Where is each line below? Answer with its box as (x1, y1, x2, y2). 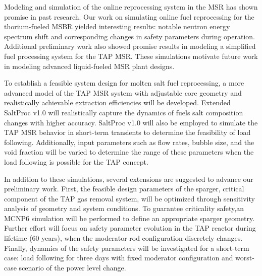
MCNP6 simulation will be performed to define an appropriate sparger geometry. (4, 213, 255, 223)
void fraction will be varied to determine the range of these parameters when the (4, 147, 254, 157)
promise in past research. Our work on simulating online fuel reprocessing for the (4, 11, 254, 22)
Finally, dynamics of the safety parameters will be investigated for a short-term (4, 242, 249, 253)
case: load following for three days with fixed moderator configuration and (4, 252, 233, 263)
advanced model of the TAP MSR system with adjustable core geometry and (4, 87, 242, 98)
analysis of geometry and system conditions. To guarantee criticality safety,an (4, 203, 244, 214)
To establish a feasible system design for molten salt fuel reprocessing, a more (4, 78, 244, 88)
